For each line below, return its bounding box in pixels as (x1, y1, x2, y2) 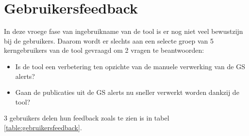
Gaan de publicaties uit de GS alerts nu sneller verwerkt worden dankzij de (15, 87, 239, 97)
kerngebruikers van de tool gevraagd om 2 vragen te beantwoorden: (4, 45, 204, 55)
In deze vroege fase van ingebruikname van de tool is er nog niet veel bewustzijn (4, 26, 243, 36)
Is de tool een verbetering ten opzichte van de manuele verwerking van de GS (15, 61, 245, 71)
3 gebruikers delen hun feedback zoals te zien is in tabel (4, 113, 169, 123)
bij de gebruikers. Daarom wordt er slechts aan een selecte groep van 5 (4, 35, 214, 45)
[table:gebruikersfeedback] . (4, 122, 82, 132)
